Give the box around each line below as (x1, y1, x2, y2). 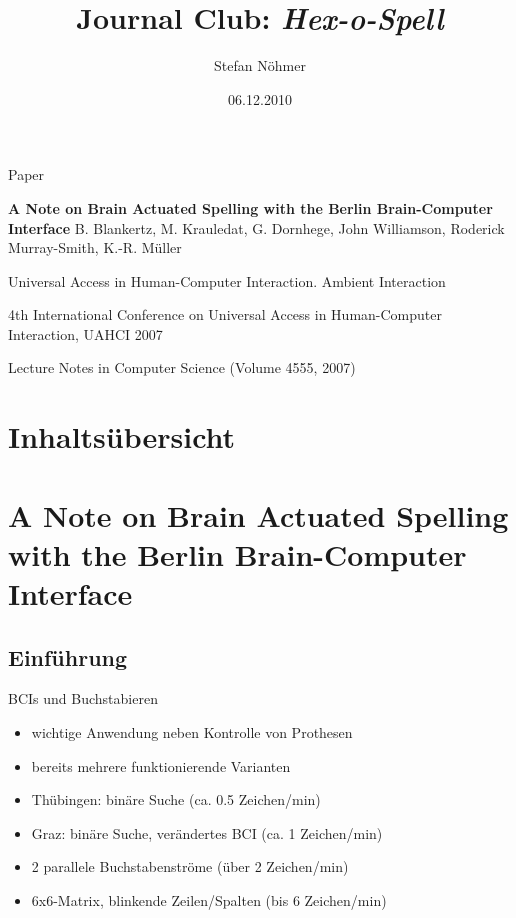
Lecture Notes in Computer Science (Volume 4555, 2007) (8, 357, 356, 378)
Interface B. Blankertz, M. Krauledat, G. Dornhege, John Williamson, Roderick (8, 217, 505, 238)
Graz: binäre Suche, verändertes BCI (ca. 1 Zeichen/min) (31, 822, 383, 843)
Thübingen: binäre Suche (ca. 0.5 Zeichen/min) (31, 789, 321, 810)
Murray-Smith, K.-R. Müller (8, 237, 182, 258)
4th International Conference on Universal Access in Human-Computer (8, 304, 442, 325)
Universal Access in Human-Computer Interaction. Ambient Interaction (8, 270, 446, 291)
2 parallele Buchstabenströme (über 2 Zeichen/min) (31, 856, 349, 877)
